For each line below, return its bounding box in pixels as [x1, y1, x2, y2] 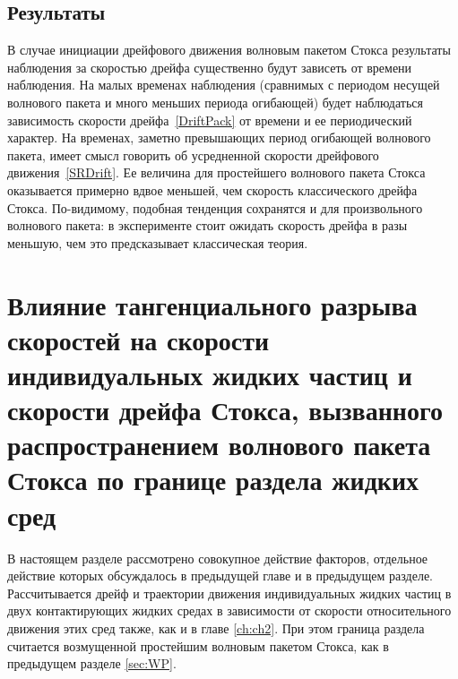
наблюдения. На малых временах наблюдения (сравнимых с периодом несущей [7, 75, 440, 94]
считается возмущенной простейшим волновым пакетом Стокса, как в [7, 636, 389, 655]
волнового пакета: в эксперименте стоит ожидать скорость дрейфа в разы [7, 216, 408, 235]
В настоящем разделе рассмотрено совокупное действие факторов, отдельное [7, 548, 428, 567]
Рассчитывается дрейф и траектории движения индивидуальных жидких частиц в [7, 583, 452, 602]
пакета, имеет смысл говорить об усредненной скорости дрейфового [7, 145, 379, 164]
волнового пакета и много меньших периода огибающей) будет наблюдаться [7, 92, 423, 111]
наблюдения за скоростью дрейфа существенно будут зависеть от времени [7, 57, 412, 76]
